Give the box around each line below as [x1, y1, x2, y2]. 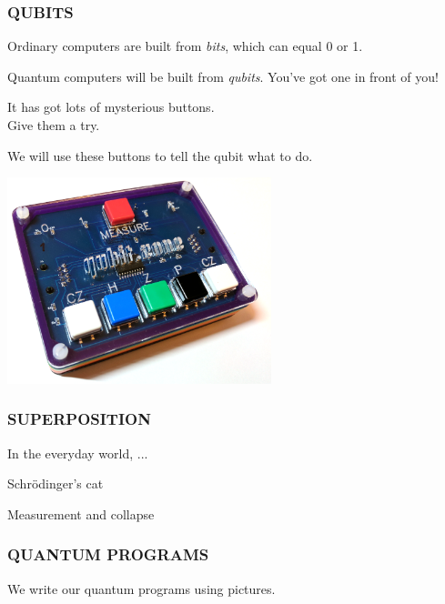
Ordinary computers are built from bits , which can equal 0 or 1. [7, 36, 363, 55]
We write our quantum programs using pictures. [7, 579, 276, 598]
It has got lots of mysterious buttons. [7, 97, 215, 116]
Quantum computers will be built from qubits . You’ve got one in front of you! [7, 66, 439, 86]
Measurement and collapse [7, 504, 155, 523]
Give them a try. [7, 116, 100, 134]
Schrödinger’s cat [7, 474, 104, 493]
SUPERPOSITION [7, 408, 151, 430]
